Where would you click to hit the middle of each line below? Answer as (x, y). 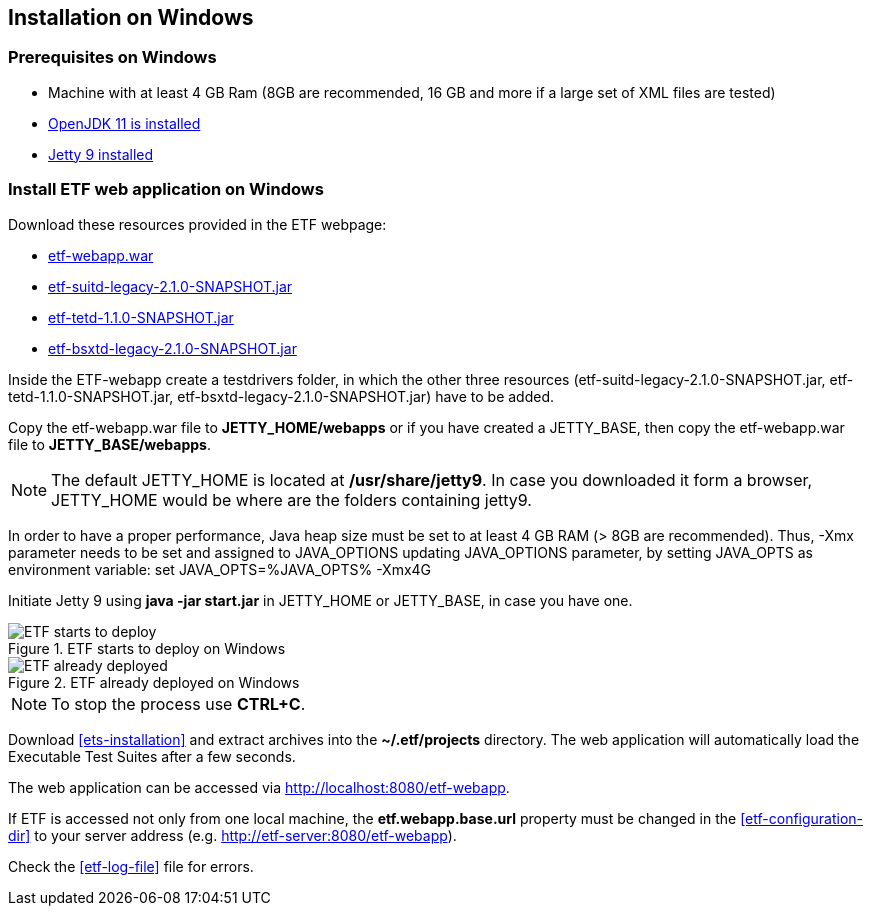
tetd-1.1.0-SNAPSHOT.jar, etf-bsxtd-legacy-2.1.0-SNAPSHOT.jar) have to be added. (281, 396)
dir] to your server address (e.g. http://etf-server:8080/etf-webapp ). (232, 835)
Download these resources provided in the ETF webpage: (197, 224)
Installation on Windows (131, 17)
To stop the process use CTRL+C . (178, 703)
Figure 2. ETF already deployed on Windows (154, 682)
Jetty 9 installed (101, 154)
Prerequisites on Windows (112, 57)
